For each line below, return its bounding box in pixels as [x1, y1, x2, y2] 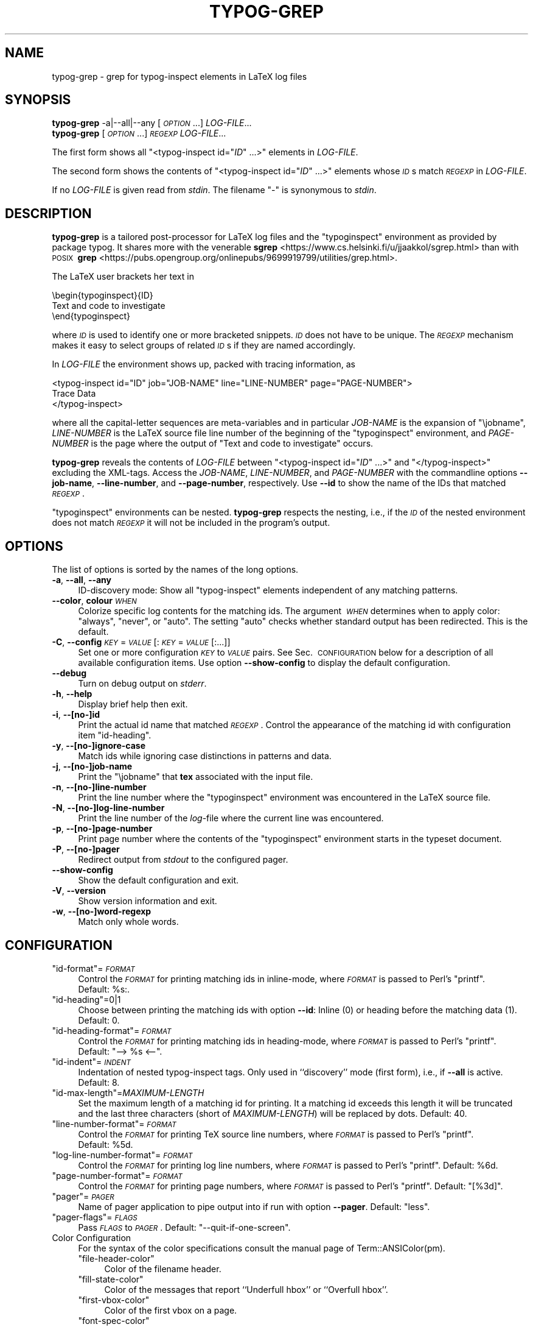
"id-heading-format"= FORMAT [52, 1025, 172, 1036]
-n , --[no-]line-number [52, 782, 147, 793]
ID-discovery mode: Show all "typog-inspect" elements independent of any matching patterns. [78, 585, 458, 596]
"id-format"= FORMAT [52, 963, 135, 974]
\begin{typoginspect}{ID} [52, 290, 153, 301]
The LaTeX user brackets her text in [52, 271, 194, 282]
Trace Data [52, 388, 96, 399]
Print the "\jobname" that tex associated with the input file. [78, 771, 313, 782]
